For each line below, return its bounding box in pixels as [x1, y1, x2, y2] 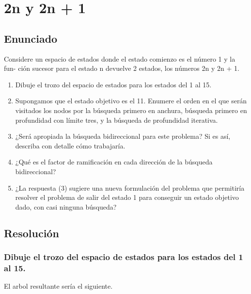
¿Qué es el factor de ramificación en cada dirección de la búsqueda [15, 157, 213, 167]
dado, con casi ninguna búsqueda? [15, 201, 117, 212]
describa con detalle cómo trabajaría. [15, 140, 125, 150]
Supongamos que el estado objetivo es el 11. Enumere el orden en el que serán [15, 96, 247, 106]
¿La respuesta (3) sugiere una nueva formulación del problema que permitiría [15, 182, 245, 193]
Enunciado [4, 31, 58, 46]
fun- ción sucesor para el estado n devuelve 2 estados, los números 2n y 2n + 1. [4, 63, 239, 73]
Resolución [4, 225, 59, 240]
